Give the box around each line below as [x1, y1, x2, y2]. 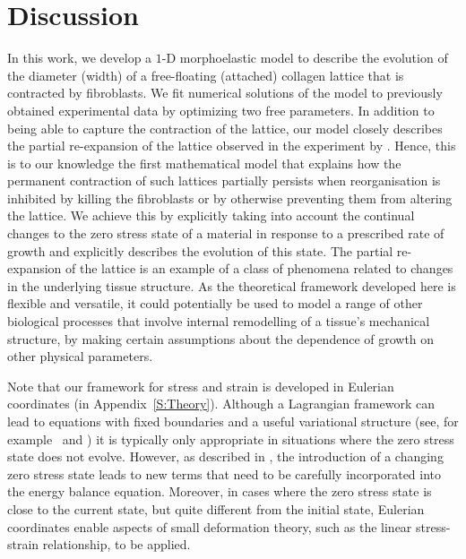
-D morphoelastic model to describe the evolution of [161, 48, 448, 67]
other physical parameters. [7, 347, 153, 365]
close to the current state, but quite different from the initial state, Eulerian [7, 499, 425, 518]
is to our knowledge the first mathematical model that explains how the [7, 153, 401, 172]
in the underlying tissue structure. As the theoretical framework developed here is [7, 276, 456, 295]
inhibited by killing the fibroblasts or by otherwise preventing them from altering [7, 188, 453, 207]
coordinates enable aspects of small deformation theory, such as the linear [7, 517, 412, 536]
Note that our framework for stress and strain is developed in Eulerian [7, 376, 394, 395]
